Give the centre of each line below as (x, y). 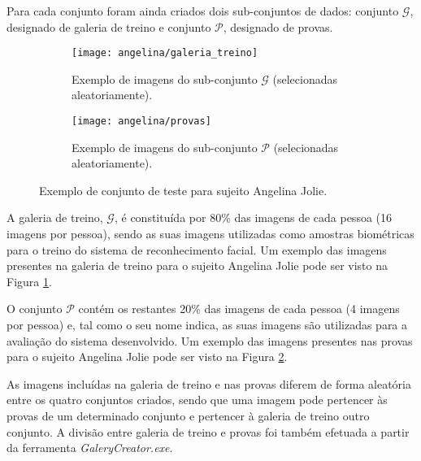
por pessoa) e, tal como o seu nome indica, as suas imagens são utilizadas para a (207, 325)
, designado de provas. (278, 26)
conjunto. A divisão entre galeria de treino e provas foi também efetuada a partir (208, 431)
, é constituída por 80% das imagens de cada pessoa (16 (253, 217)
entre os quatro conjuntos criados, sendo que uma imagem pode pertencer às (197, 400)
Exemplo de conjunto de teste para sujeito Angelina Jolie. (183, 190)
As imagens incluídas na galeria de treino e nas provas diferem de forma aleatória (209, 383)
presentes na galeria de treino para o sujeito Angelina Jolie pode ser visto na (197, 265)
